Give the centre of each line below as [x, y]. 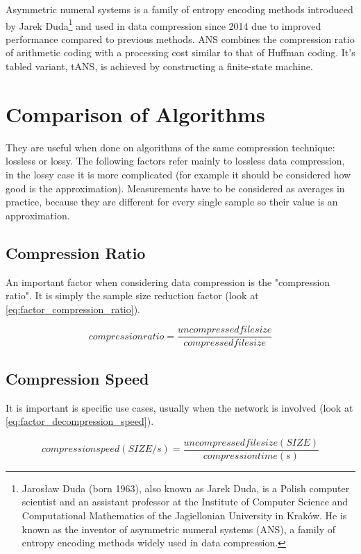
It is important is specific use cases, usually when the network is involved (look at [179, 407]
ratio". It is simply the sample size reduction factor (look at [132, 295]
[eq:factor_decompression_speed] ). [80, 421]
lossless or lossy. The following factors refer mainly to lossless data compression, [175, 161]
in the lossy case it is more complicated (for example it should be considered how [178, 174]
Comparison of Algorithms [135, 114]
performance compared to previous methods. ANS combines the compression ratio [180, 39]
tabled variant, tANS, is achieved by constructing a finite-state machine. [159, 66]
